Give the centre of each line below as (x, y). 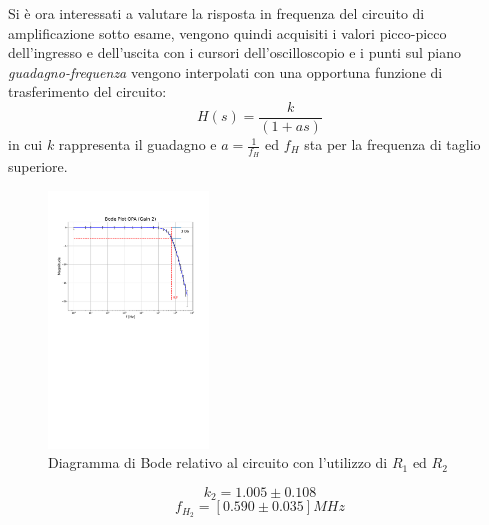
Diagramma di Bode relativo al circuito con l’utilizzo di (218, 462)
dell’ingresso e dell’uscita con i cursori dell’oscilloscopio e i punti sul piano (234, 52)
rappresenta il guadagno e (137, 144)
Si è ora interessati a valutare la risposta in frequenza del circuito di (216, 13)
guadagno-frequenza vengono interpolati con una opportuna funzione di (225, 71)
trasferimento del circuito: (87, 91)
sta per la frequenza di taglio (392, 144)
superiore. (38, 166)
